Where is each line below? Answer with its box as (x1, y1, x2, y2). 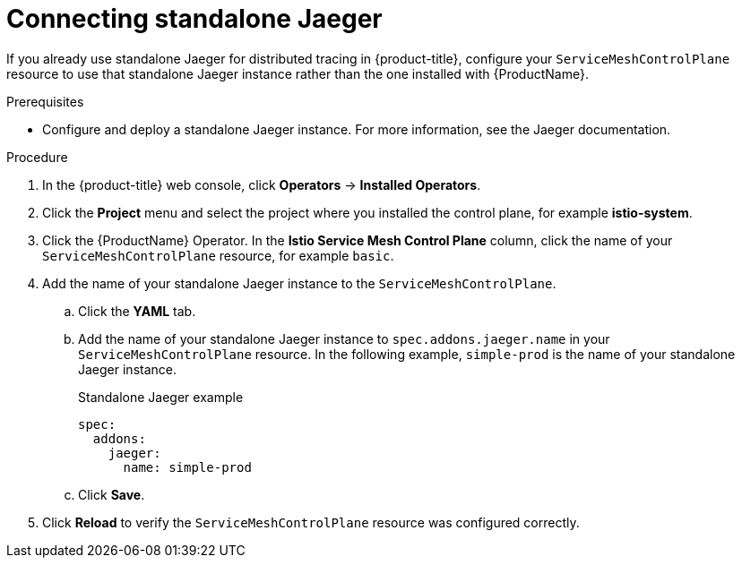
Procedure (6, 149, 68, 165)
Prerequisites (6, 93, 84, 109)
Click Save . (78, 486, 145, 502)
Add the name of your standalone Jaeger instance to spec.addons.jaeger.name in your (78, 330, 610, 347)
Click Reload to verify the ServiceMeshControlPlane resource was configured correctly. (42, 514, 580, 530)
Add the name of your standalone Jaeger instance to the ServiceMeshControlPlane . (42, 275, 556, 291)
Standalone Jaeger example (78, 389, 244, 405)
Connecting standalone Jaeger (6, 4, 383, 34)
